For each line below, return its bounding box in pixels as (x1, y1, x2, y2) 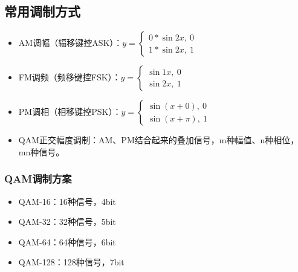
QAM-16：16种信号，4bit (18, 195, 116, 207)
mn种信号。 (18, 145, 65, 158)
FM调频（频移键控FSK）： (18, 71, 121, 83)
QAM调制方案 (4, 171, 72, 186)
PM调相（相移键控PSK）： (18, 105, 121, 118)
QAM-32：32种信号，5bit (18, 215, 116, 228)
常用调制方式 (4, 2, 80, 21)
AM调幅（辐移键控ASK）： (18, 36, 123, 49)
